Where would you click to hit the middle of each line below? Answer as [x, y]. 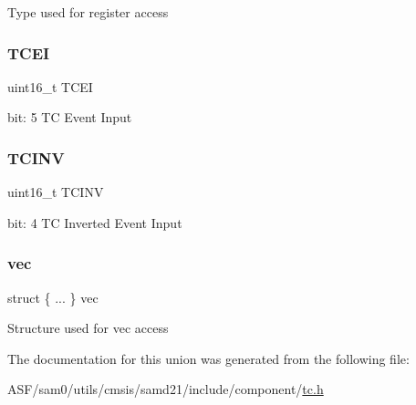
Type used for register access [88, 12]
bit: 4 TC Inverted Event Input [95, 222]
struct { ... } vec [53, 297]
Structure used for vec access [88, 328]
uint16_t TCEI [50, 86]
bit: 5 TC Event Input [70, 117]
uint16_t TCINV [56, 192]
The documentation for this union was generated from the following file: [208, 358]
